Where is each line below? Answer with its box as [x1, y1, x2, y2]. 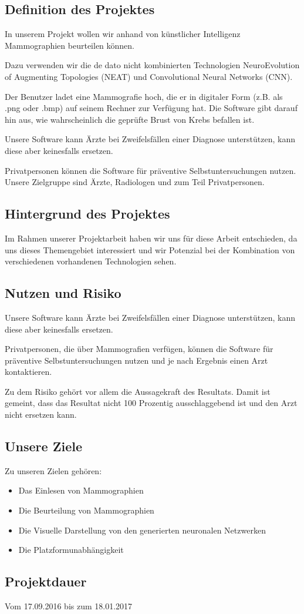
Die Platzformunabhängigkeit [18, 543, 124, 556]
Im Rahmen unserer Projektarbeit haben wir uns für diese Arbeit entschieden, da [5, 231, 298, 244]
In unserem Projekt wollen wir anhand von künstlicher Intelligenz [5, 28, 241, 40]
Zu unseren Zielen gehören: [5, 464, 102, 477]
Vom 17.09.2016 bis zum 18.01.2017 [5, 600, 133, 612]
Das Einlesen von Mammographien [18, 484, 144, 496]
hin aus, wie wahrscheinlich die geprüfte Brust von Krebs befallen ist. [5, 113, 255, 125]
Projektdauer [5, 572, 87, 590]
